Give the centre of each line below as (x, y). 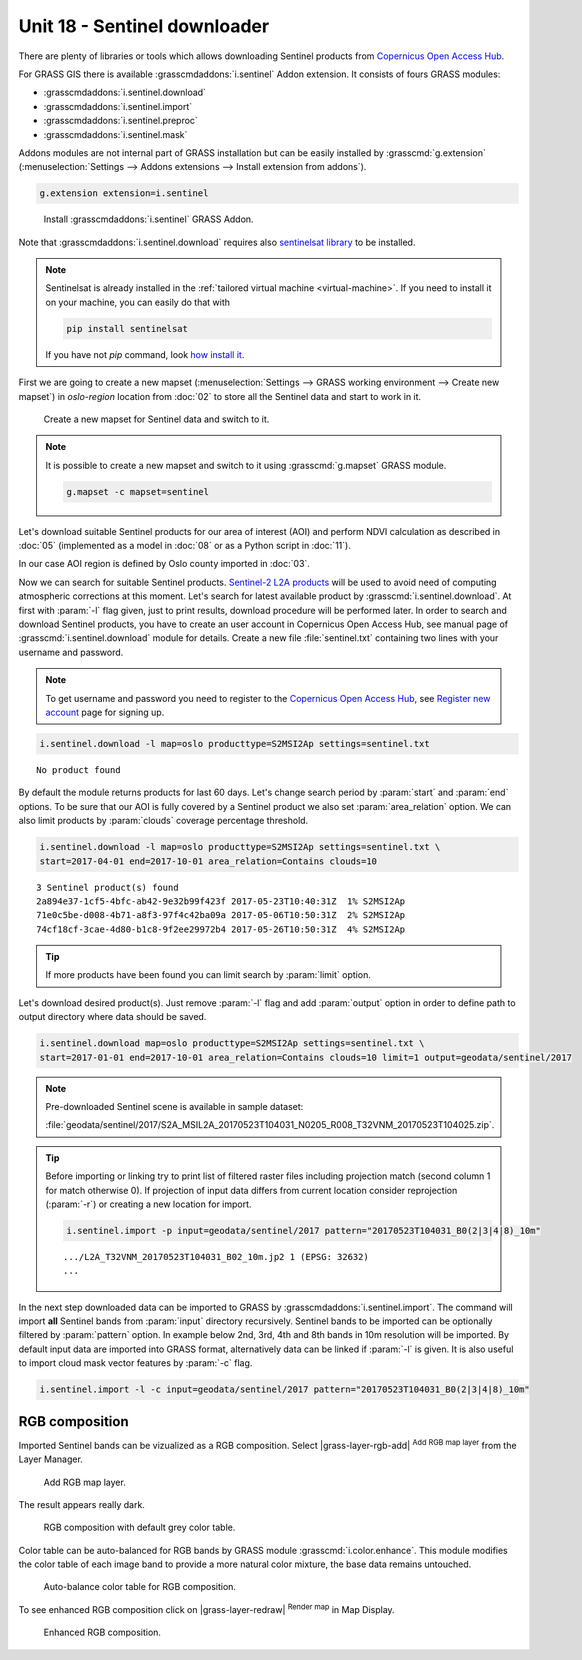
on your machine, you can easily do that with (137, 302)
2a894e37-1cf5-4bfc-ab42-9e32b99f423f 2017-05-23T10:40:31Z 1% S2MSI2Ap (221, 901)
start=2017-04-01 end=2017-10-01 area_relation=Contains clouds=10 (208, 861)
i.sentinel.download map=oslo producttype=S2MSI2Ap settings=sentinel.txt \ (232, 1043)
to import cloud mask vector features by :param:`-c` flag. (135, 1363)
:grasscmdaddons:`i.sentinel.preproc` (121, 121)
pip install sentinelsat (127, 328)
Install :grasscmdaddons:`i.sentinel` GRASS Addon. (148, 219)
